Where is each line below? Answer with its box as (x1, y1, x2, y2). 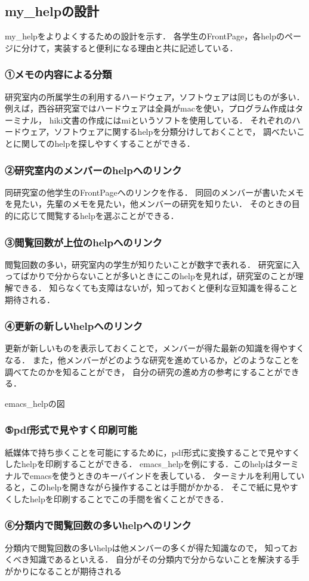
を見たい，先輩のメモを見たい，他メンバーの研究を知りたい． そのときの (5, 197, 292, 210)
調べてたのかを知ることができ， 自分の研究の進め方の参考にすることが (5, 365, 283, 378)
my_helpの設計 (5, 2, 100, 20)
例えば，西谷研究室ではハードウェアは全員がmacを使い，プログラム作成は (5, 102, 295, 115)
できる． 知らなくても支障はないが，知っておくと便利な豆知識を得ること (13, 281, 298, 293)
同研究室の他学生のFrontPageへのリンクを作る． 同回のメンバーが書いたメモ (5, 186, 304, 198)
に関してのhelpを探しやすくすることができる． (13, 137, 195, 149)
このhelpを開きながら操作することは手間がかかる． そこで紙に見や (29, 481, 290, 493)
